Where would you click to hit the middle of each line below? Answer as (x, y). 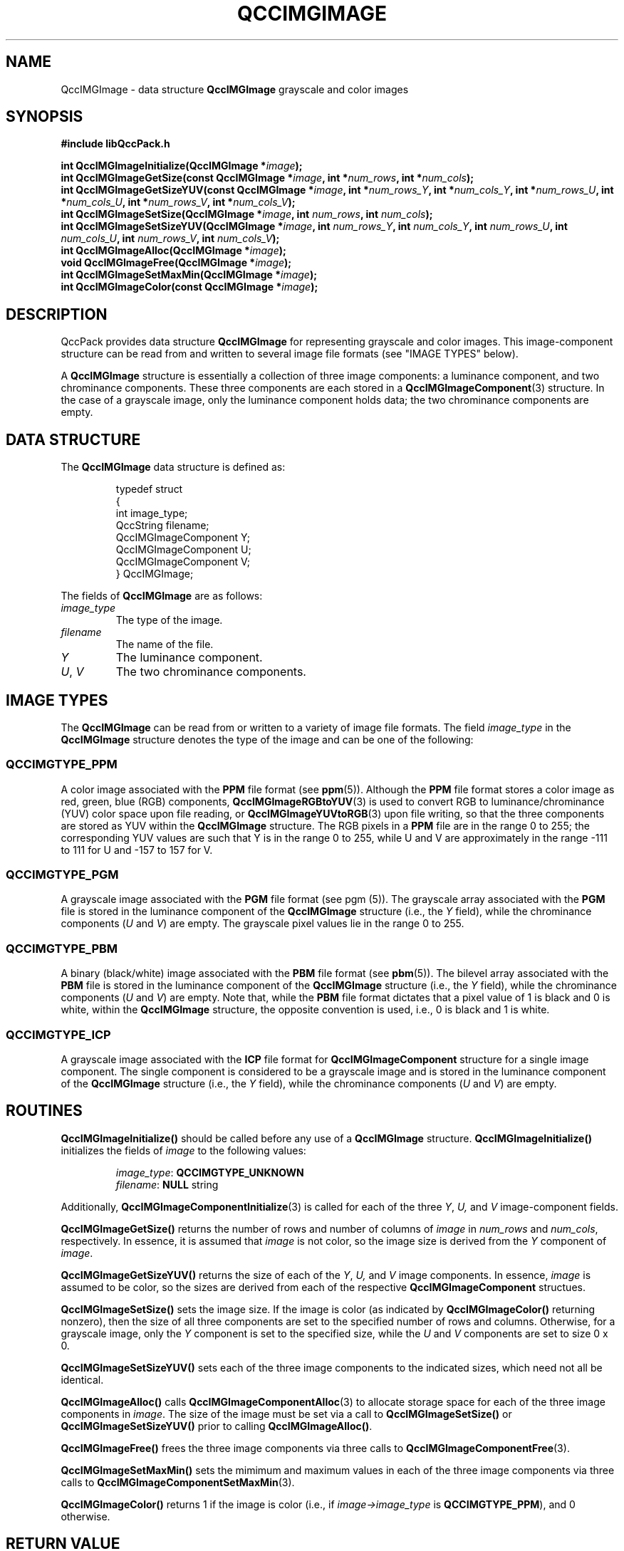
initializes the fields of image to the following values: (183, 1150)
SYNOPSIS (45, 117)
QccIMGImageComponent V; (183, 562)
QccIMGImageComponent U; (183, 550)
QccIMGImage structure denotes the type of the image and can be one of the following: (267, 739)
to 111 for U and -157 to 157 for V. (137, 850)
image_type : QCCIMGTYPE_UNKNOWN (210, 1172)
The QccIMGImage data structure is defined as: (173, 467)
